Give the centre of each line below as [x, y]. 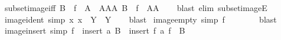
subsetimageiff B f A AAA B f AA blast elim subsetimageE [136, 8]
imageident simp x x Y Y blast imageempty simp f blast [140, 19]
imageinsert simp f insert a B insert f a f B [95, 30]
